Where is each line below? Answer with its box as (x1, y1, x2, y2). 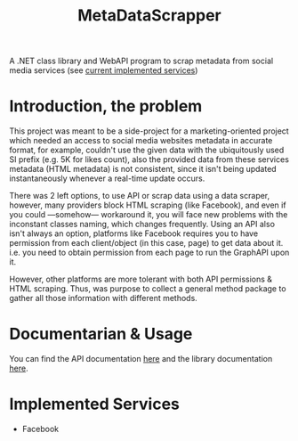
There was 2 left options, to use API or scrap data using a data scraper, (9, 191, 270, 201)
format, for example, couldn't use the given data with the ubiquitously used (9, 144, 285, 156)
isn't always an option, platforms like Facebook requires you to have (9, 228, 259, 239)
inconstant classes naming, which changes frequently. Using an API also (9, 219, 276, 230)
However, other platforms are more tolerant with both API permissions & (9, 274, 273, 285)
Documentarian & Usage (9, 324, 193, 344)
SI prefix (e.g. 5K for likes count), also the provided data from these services (9, 154, 289, 165)
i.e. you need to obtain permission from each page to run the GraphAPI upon (9, 247, 290, 258)
